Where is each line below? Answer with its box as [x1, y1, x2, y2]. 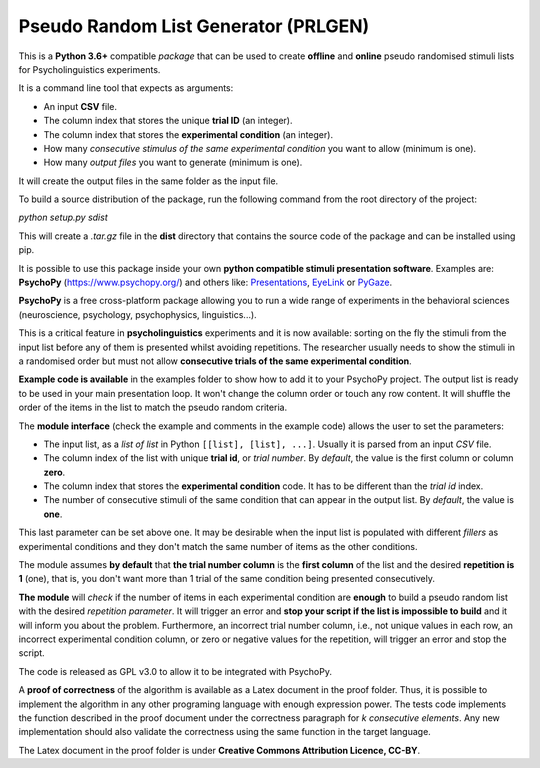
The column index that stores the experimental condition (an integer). [43, 128, 334, 140]
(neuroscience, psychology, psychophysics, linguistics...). [18, 308, 257, 320]
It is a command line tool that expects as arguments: [18, 82, 234, 94]
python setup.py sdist [18, 211, 109, 224]
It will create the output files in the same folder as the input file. [18, 175, 279, 187]
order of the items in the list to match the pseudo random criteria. [18, 401, 288, 414]
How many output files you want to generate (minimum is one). [43, 156, 303, 169]
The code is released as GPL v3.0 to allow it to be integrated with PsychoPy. [18, 665, 332, 677]
